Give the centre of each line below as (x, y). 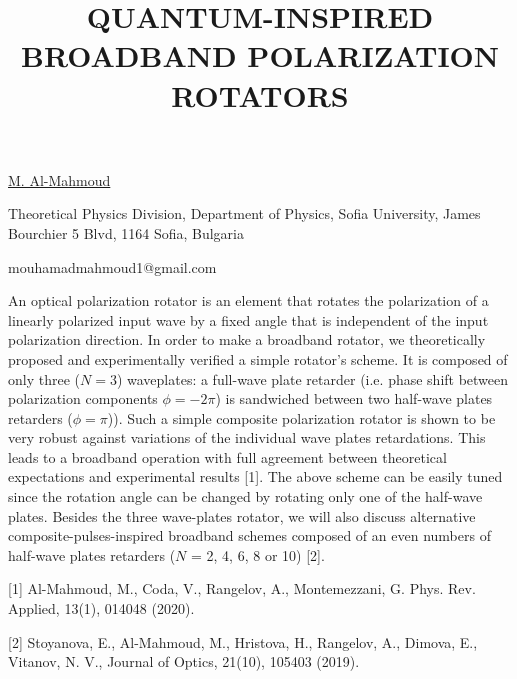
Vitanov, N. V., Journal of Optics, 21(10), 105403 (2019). (184, 661)
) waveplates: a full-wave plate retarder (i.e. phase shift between (312, 378)
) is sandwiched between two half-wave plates (354, 398)
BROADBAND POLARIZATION (260, 55)
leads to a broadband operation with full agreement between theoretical (227, 456)
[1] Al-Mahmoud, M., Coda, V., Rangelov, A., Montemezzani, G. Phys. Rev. (242, 588)
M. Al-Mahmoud (59, 179)
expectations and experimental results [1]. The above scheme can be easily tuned (255, 476)
